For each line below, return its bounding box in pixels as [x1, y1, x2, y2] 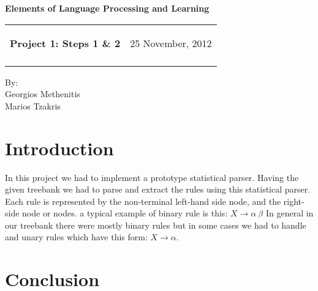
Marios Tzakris [5, 99, 61, 112]
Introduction [5, 135, 114, 160]
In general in [265, 207, 314, 219]
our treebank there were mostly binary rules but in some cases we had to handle [5, 218, 306, 231]
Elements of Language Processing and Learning [5, 2, 210, 14]
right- [283, 194, 305, 207]
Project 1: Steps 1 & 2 [10, 35, 121, 50]
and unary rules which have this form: [5, 230, 148, 243]
